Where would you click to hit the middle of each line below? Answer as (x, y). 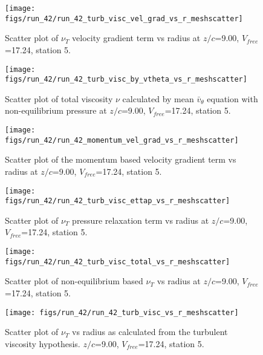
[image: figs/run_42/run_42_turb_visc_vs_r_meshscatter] (122, 312)
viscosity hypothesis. (43, 343)
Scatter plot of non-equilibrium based (74, 281)
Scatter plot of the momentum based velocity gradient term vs (121, 159)
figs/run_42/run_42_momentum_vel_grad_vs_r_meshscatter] (122, 140)
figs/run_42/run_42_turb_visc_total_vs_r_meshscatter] (118, 262)
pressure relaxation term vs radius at (141, 220)
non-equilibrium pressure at (56, 110)
